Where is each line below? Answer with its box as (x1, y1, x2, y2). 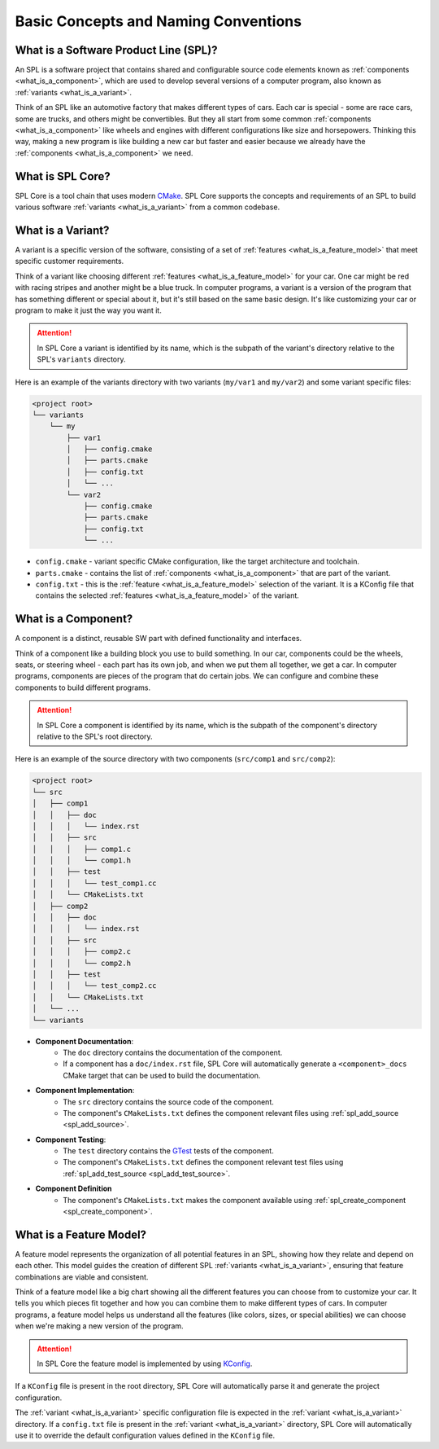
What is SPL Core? (15, 169, 111, 183)
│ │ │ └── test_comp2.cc (32, 981, 158, 990)
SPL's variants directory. (37, 354, 126, 364)
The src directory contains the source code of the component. (63, 1096, 274, 1107)
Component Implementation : (35, 1086, 135, 1096)
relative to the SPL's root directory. (37, 731, 154, 741)
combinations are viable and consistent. (15, 1271, 149, 1282)
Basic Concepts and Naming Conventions (15, 12, 302, 30)
